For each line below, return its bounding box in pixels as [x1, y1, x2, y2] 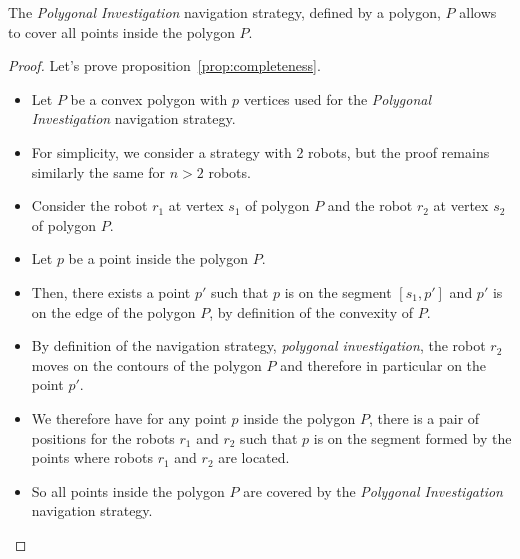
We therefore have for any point [31, 407, 227, 428]
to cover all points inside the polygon [8, 21, 235, 42]
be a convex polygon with [70, 88, 228, 109]
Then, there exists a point [31, 281, 191, 302]
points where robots [31, 447, 153, 468]
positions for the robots [31, 427, 175, 448]
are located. [218, 447, 290, 468]
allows [459, 2, 497, 22]
